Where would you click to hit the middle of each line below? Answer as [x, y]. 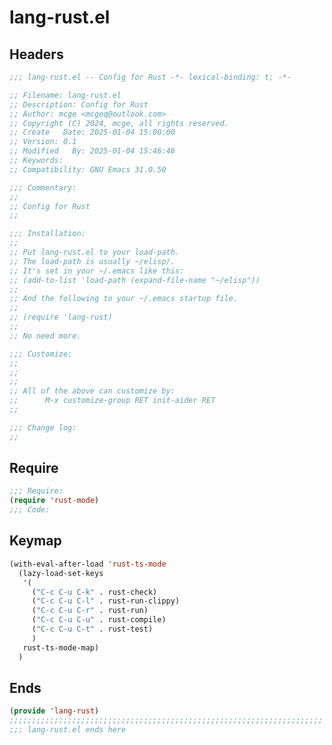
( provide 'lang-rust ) [54, 711]
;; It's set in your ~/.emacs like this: [97, 271]
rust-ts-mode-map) [61, 647]
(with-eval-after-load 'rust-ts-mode [88, 564]
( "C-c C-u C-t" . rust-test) [92, 629]
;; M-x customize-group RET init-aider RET [112, 401]
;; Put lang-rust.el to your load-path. [95, 252]
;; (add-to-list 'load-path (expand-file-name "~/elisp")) [135, 280]
